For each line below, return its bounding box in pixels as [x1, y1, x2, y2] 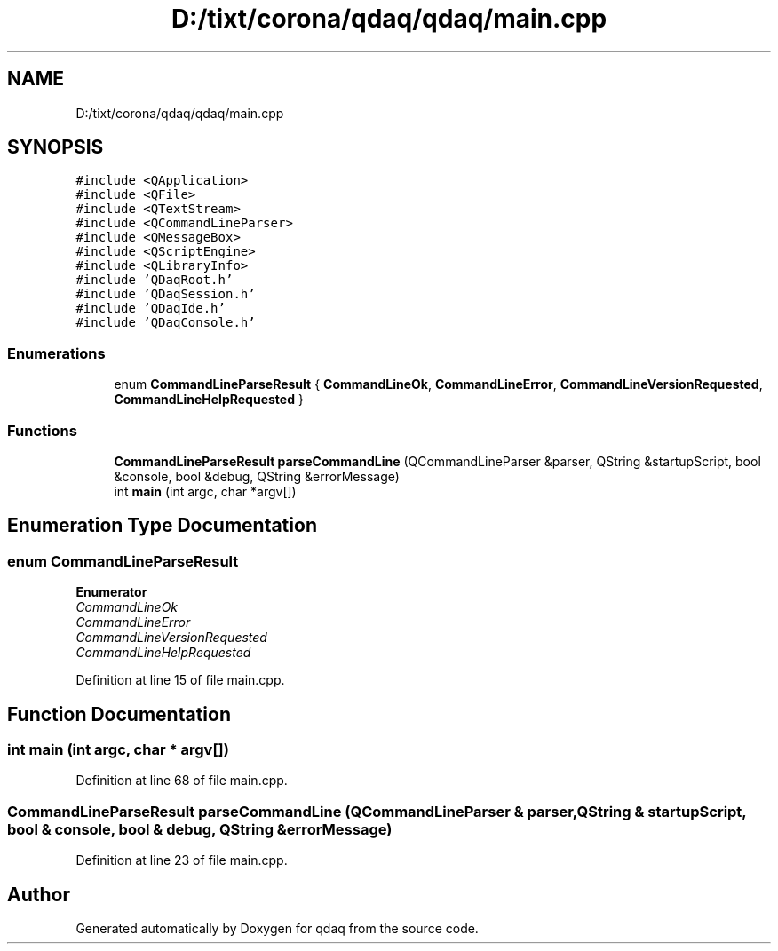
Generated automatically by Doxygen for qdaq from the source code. [75, 920, 479, 936]
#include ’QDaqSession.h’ [75, 287, 256, 302]
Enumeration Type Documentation [7, 514, 317, 537]
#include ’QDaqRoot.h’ [75, 273, 234, 288]
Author [7, 883, 70, 906]
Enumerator [75, 584, 147, 600]
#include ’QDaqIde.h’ [75, 301, 226, 316]
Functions [7, 421, 77, 440]
